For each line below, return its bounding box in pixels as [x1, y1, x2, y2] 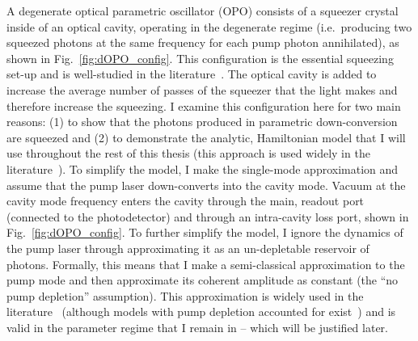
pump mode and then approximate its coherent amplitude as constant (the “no [6, 272, 399, 288]
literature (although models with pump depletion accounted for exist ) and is [6, 303, 396, 320]
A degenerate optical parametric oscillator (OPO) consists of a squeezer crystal [6, 2, 399, 19]
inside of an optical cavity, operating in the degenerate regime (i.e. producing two [6, 18, 412, 35]
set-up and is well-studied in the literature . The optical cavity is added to [6, 65, 377, 82]
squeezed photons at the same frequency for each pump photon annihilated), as [6, 34, 399, 51]
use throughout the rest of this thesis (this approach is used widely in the [6, 145, 370, 162]
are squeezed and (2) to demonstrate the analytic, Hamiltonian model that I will [6, 128, 406, 145]
